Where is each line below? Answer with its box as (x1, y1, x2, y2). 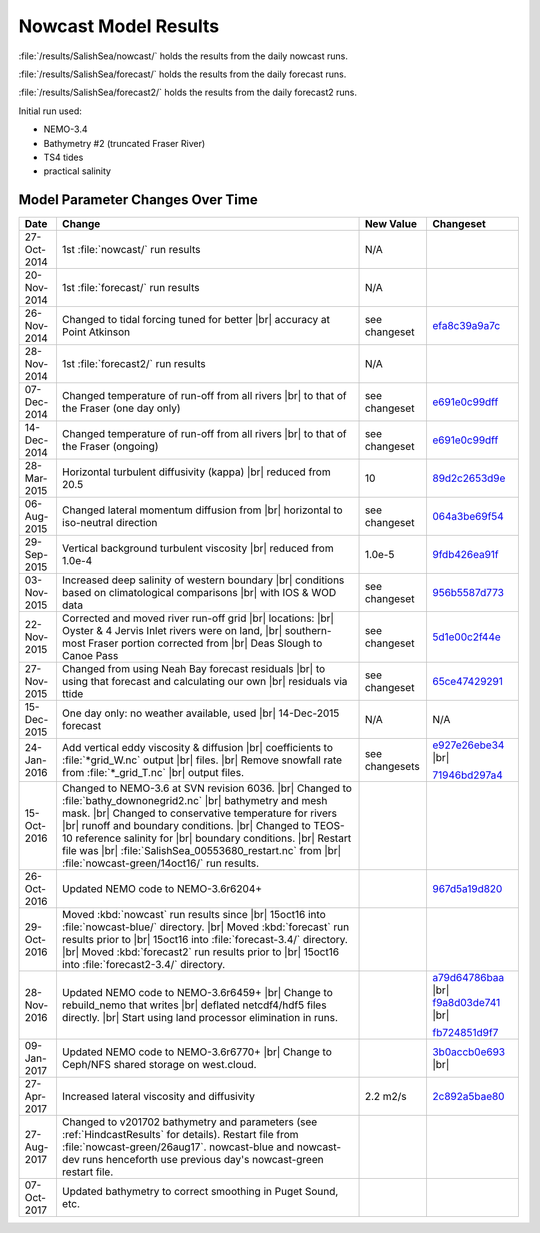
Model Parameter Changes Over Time (18, 191, 259, 209)
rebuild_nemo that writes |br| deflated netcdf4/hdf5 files (61, 998, 327, 1012)
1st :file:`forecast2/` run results (61, 357, 206, 371)
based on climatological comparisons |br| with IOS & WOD (61, 586, 337, 600)
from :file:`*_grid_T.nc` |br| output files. (61, 766, 245, 780)
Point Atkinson (61, 325, 130, 339)
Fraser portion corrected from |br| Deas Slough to (88, 636, 323, 650)
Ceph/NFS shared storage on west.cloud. (61, 1058, 257, 1072)
